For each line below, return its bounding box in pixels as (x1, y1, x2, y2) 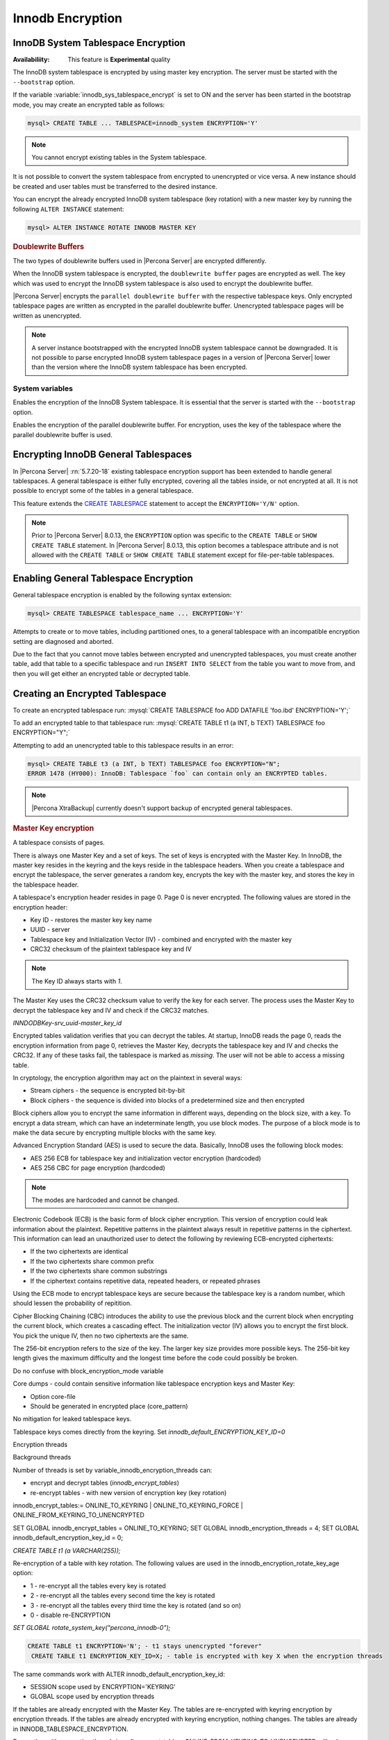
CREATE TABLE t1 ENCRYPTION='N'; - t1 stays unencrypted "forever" (27, 1643, 263, 1650)
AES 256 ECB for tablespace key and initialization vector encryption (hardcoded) (30, 1154, 262, 1162)
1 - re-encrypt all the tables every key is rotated (30, 1581, 166, 1590)
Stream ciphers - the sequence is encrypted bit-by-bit (30, 1086, 185, 1095)
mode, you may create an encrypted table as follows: (13, 100, 165, 109)
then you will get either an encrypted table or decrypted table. (13, 669, 191, 678)
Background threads (13, 1453, 72, 1462)
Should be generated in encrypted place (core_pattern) (30, 1402, 188, 1410)
